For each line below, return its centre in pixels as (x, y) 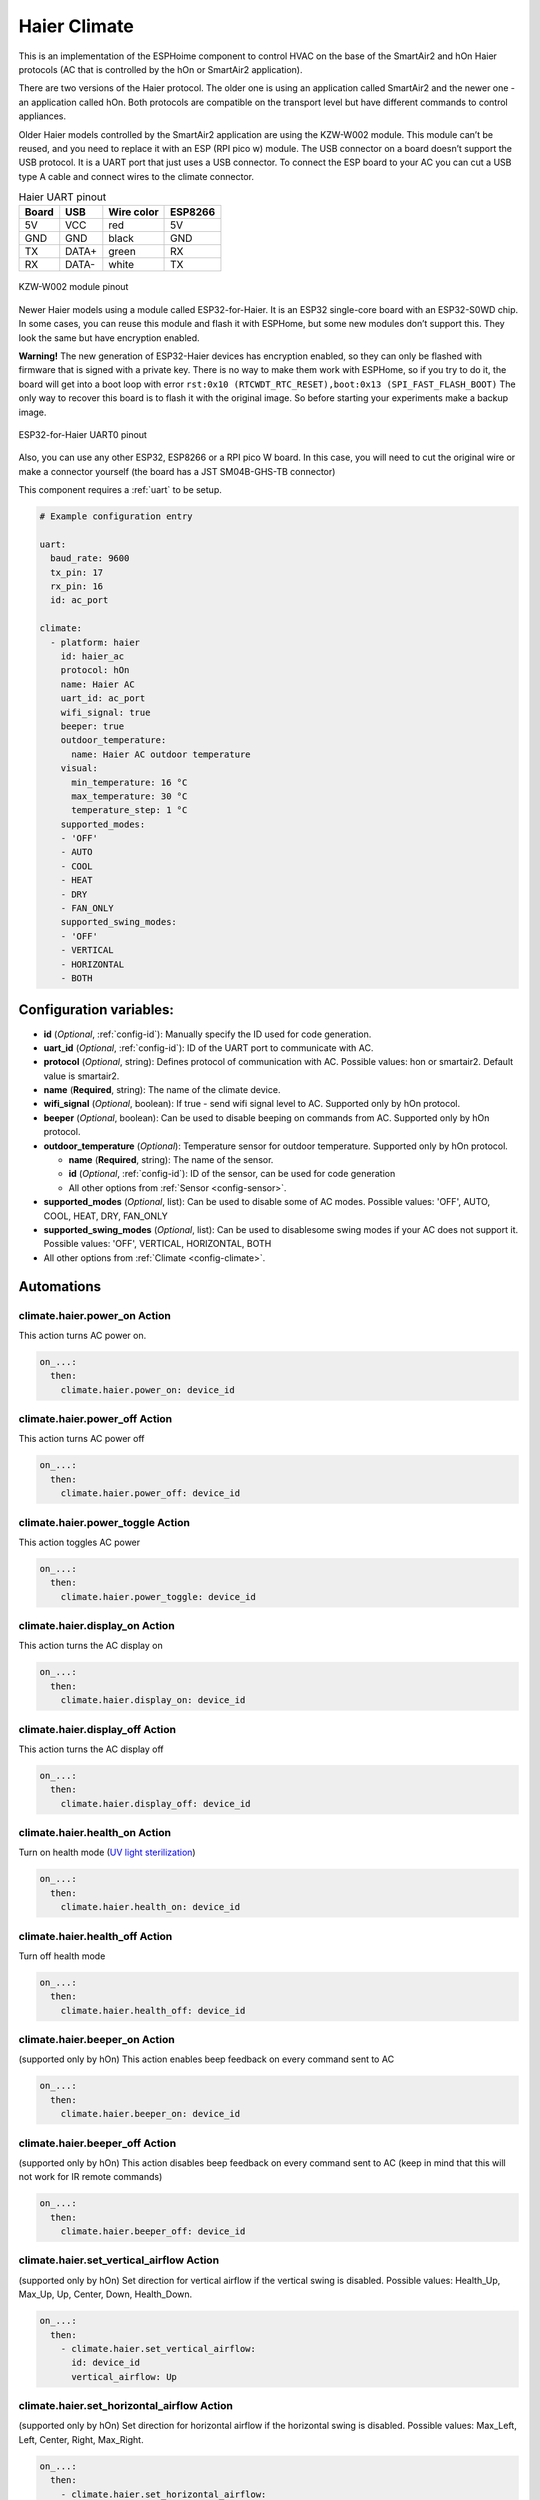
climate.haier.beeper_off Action (97, 2143)
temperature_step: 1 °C (129, 810)
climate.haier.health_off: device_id (153, 2010)
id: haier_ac (92, 656)
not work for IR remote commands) (90, 2177)
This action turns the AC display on (91, 1646)
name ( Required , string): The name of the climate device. (162, 1090)
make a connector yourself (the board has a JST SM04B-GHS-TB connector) (177, 471)
